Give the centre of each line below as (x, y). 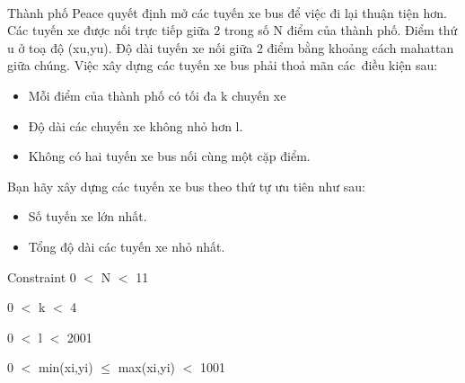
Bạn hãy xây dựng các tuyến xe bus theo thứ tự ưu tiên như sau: (186, 186)
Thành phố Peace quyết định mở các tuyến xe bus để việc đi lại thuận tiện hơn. (227, 12)
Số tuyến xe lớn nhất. (88, 216)
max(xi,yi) (147, 367)
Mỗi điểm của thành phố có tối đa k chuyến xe (157, 95)
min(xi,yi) (66, 367)
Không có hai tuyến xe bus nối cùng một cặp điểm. (169, 156)
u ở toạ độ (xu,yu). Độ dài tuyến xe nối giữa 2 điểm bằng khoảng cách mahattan (231, 47)
